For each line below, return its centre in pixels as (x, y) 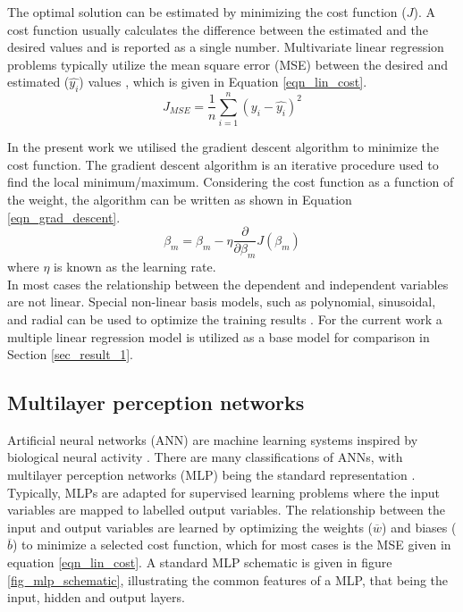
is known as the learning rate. (135, 267)
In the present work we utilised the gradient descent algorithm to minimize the (223, 147)
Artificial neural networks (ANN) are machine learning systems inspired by (213, 439)
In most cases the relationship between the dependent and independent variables (228, 284)
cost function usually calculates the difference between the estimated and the (218, 29)
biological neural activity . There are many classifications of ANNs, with (205, 457)
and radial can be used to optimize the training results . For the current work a (225, 319)
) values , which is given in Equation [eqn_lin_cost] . (223, 82)
